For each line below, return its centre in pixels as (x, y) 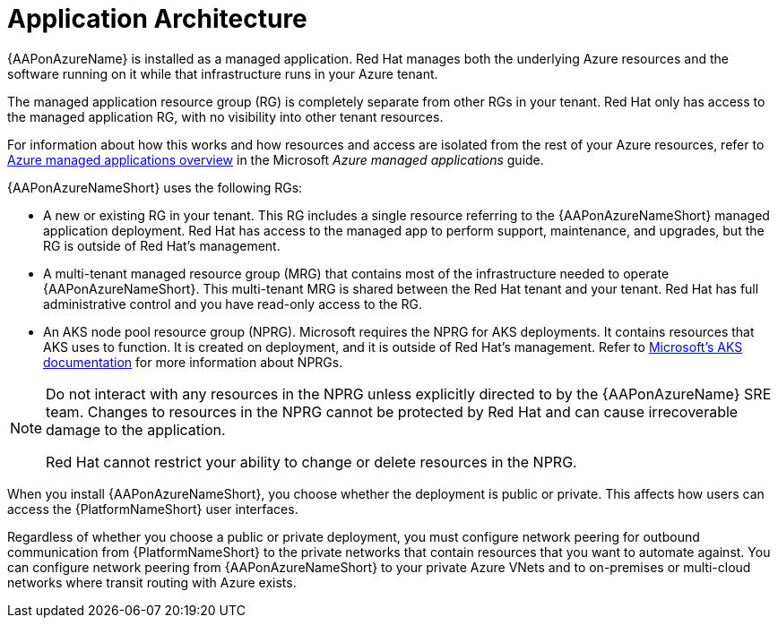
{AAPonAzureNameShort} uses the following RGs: (155, 187)
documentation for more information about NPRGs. (193, 362)
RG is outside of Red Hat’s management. (162, 245)
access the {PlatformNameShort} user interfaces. (153, 509)
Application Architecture (157, 19)
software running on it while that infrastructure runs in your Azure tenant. (223, 73)
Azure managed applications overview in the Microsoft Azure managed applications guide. (276, 159)
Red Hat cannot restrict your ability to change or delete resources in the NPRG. (311, 462)
